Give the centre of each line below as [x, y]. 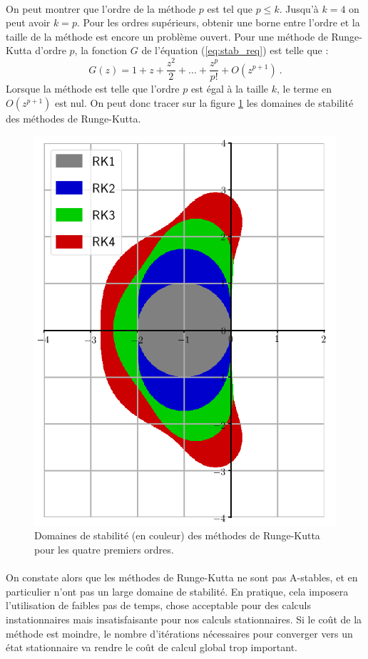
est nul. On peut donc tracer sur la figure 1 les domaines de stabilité [204, 102]
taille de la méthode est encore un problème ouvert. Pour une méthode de [167, 36]
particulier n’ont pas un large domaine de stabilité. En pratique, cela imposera [177, 591]
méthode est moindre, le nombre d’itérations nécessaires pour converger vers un [179, 633]
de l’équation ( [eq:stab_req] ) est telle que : [235, 50]
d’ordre [51, 50]
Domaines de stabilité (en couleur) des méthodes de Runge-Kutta [177, 535]
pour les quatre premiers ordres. [104, 550]
